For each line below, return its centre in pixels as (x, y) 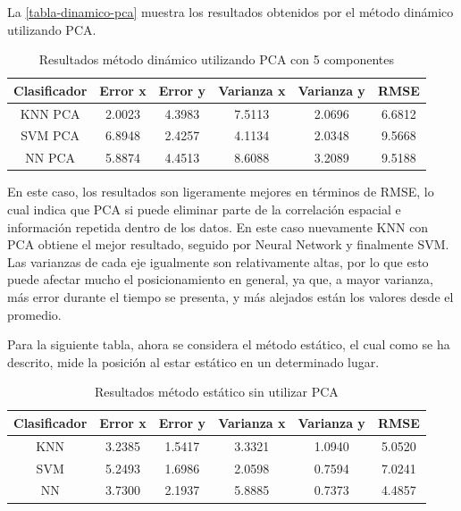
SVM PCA (50, 135)
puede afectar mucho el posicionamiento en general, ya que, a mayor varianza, (220, 279)
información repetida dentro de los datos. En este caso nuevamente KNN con (218, 226)
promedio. (34, 314)
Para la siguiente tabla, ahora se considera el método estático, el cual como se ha (229, 344)
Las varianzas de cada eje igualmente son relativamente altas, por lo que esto (218, 261)
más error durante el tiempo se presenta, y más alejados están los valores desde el (230, 296)
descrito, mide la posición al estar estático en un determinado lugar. (193, 361)
